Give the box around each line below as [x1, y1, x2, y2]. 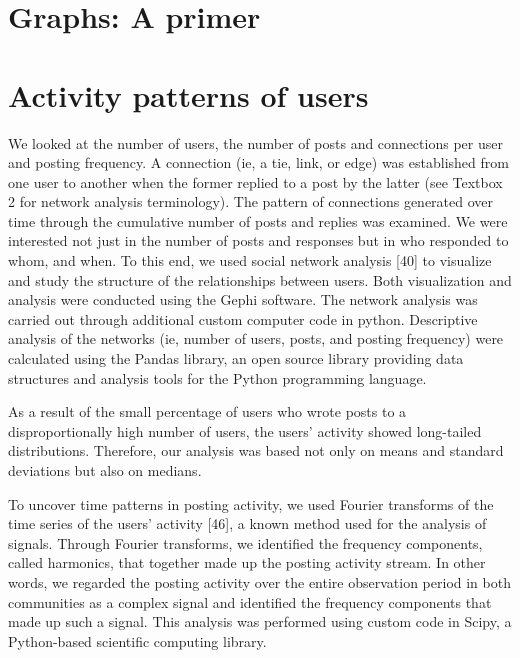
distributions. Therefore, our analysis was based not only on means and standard [8, 440, 504, 461]
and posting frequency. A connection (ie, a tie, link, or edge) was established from [8, 152, 509, 173]
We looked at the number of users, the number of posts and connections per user [8, 132, 503, 153]
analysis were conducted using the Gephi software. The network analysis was [8, 289, 478, 310]
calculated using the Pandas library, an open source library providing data [8, 348, 464, 369]
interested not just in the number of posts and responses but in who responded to [8, 230, 509, 251]
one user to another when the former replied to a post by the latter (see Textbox [8, 171, 503, 192]
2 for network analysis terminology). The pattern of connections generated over [8, 191, 494, 212]
